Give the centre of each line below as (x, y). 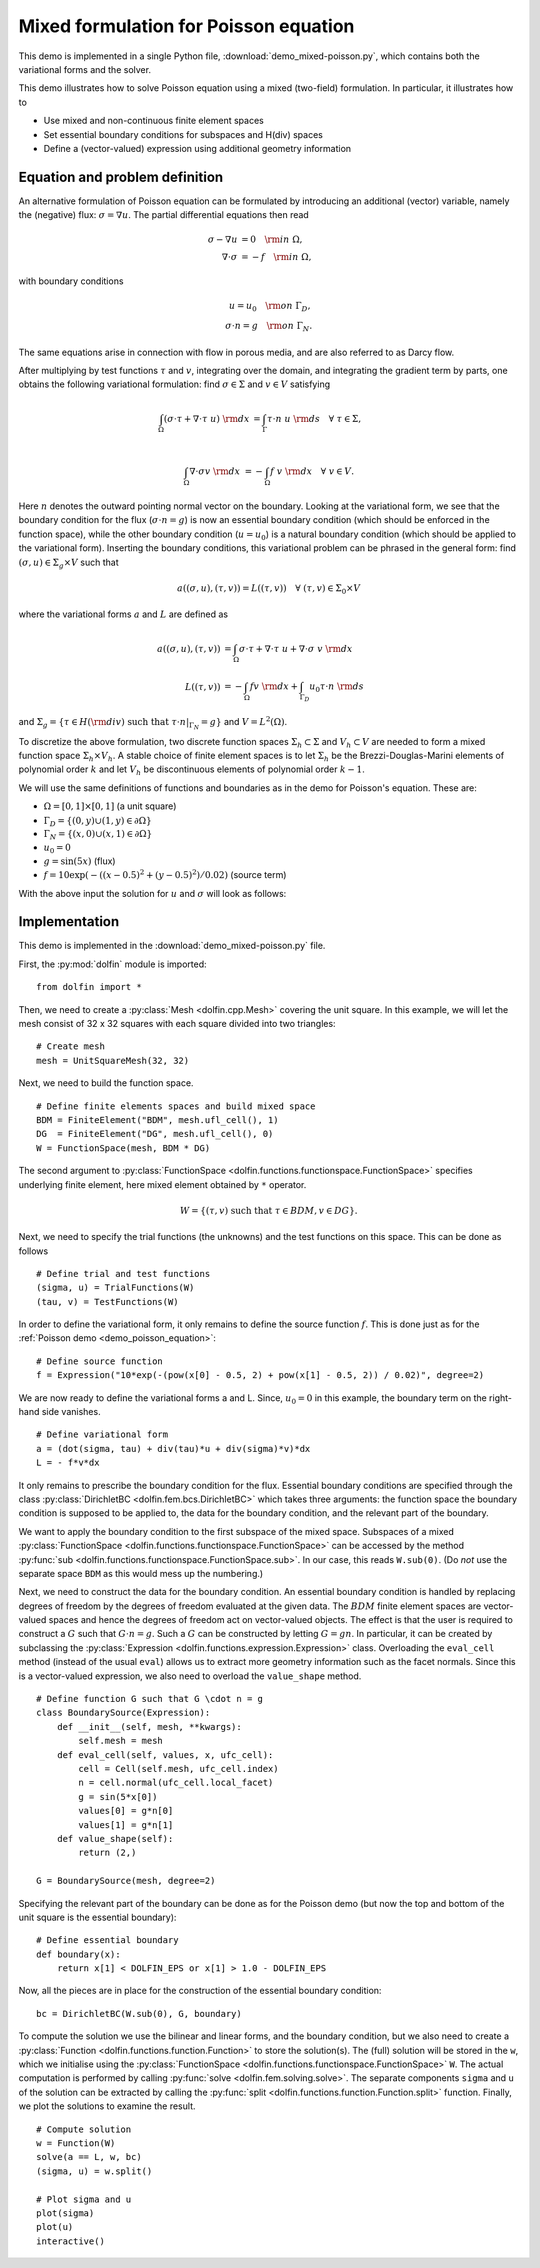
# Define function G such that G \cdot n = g (150, 1699)
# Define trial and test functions (123, 1273)
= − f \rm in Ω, (276, 257)
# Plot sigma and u (84, 2199)
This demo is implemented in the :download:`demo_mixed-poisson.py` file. (172, 946)
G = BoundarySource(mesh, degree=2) (126, 1881)
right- (500, 1397)
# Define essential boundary (107, 1940)
